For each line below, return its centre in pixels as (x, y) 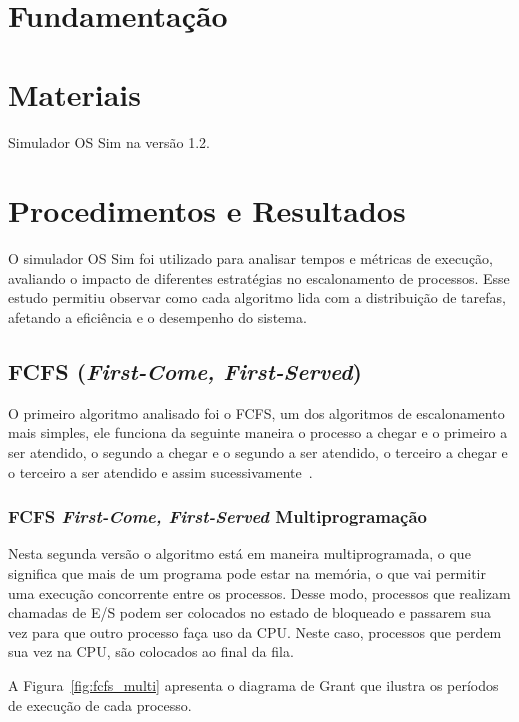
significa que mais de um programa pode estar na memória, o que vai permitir (247, 572)
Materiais (75, 93)
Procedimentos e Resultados (207, 210)
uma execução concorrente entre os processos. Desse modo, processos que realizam (259, 592)
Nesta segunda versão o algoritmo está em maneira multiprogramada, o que (239, 553)
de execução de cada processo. (100, 704)
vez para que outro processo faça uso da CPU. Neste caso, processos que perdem (255, 631)
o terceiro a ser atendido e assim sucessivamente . (160, 471)
